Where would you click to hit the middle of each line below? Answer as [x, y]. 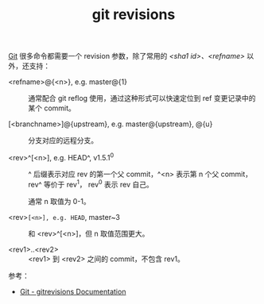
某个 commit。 [52, 108]
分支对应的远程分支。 [63, 140]
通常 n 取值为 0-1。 [60, 201]
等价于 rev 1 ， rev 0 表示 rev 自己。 [98, 183]
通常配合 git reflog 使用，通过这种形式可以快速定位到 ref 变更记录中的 [142, 98]
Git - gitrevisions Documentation [73, 291]
